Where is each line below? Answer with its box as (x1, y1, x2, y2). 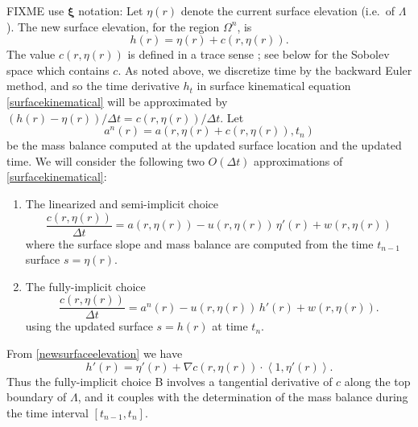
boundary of (6, 388, 67, 405)
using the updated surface (25, 318, 153, 335)
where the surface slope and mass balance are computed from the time (25, 235, 374, 252)
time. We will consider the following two (6, 152, 205, 169)
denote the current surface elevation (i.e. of (180, 2, 395, 18)
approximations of (254, 152, 343, 169)
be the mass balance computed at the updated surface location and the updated (6, 137, 402, 154)
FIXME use (6, 2, 64, 18)
